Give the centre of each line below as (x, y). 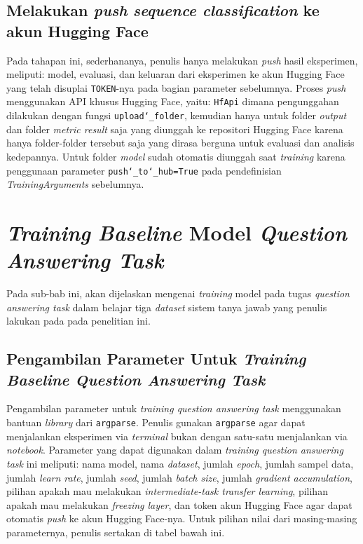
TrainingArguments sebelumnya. (75, 184)
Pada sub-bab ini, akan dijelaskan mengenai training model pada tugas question (178, 293)
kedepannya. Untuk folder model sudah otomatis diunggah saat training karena (176, 156)
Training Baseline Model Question (177, 232)
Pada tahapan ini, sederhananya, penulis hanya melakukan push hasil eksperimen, (182, 60)
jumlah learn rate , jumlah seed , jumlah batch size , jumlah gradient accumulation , (179, 477)
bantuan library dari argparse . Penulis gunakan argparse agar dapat (156, 422)
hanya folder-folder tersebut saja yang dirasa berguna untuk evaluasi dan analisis (180, 143)
